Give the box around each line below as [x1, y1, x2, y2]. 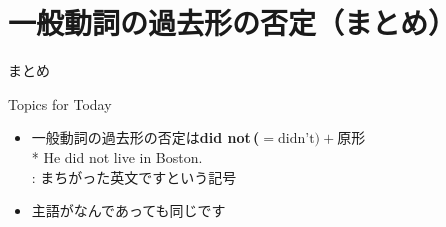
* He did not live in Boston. [31, 146, 203, 167]
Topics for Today [8, 93, 112, 114]
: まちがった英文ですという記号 [31, 166, 237, 187]
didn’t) [278, 132, 321, 147]
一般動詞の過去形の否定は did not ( [31, 127, 260, 148]
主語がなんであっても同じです [31, 200, 226, 221]
